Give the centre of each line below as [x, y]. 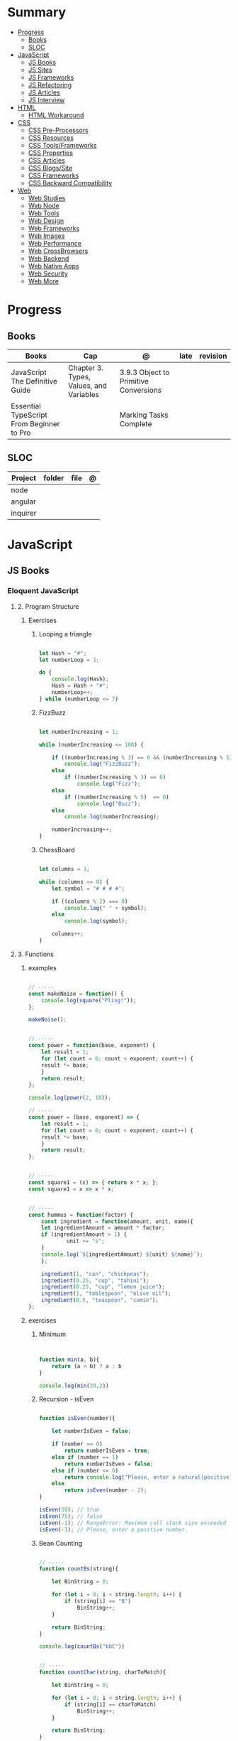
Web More [43, 281]
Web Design [46, 220]
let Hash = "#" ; [63, 653]
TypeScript [29, 415]
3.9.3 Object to [144, 372]
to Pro [21, 433]
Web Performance [55, 243]
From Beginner [35, 423]
